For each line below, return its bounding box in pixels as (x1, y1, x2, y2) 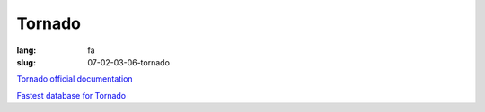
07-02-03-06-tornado (87, 56, 171, 67)
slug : (16, 56, 36, 67)
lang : (16, 45, 37, 56)
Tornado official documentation (16, 73, 134, 84)
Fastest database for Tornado (16, 90, 126, 100)
